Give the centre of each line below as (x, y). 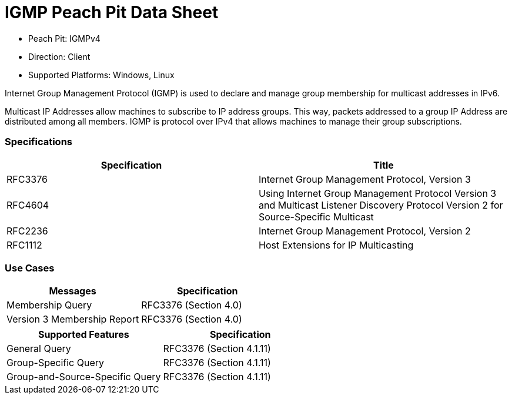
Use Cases (30, 268)
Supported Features (83, 335)
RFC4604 (28, 205)
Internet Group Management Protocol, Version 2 (365, 231)
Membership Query (49, 305)
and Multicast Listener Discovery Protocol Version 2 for (381, 205)
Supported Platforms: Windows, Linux (101, 75)
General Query (39, 349)
